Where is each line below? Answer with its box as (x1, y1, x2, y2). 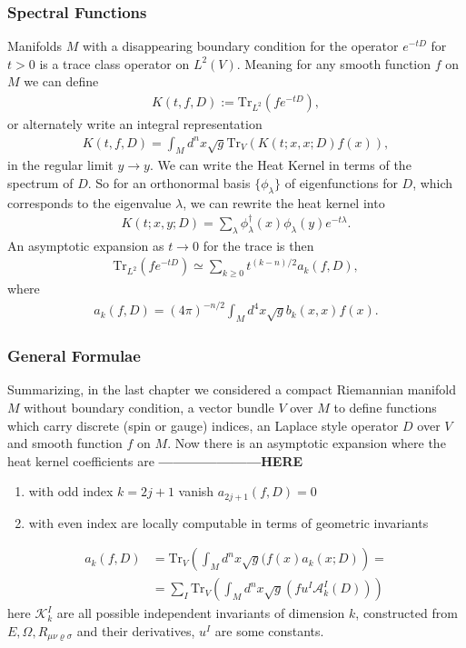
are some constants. (214, 622, 324, 640)
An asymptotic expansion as (7, 235, 164, 254)
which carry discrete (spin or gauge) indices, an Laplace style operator (7, 415, 399, 434)
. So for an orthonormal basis (87, 174, 251, 193)
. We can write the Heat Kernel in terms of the (149, 155, 411, 174)
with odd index (28, 482, 114, 501)
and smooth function (7, 434, 123, 453)
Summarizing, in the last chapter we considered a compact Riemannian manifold (7, 380, 456, 399)
